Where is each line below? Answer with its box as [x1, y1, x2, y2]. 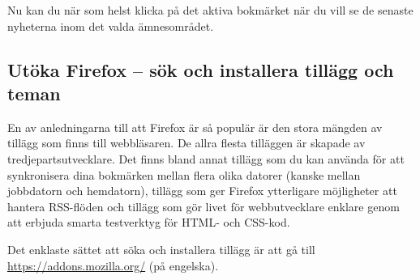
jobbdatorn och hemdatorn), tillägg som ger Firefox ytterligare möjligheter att [7, 182, 397, 199]
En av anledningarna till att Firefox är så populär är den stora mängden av [7, 118, 383, 135]
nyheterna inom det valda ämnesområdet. [7, 17, 214, 34]
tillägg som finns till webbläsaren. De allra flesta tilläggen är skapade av [7, 134, 366, 151]
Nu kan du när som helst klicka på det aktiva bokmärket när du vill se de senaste [7, 2, 414, 18]
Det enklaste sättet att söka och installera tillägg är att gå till [7, 240, 315, 257]
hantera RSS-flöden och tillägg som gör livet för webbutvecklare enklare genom [7, 197, 400, 214]
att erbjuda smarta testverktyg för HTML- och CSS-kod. [7, 214, 290, 231]
